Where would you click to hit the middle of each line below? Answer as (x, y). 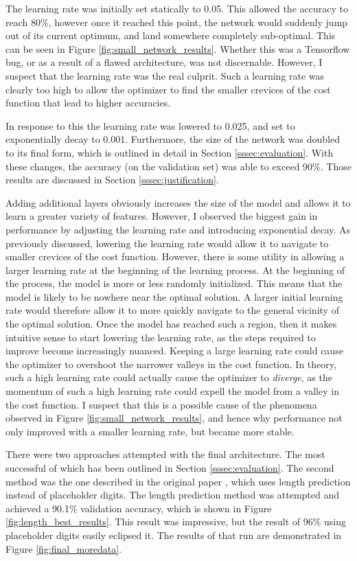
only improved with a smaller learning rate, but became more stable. (150, 431)
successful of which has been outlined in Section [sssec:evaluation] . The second (170, 468)
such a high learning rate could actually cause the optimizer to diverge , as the (169, 377)
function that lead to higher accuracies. (88, 103)
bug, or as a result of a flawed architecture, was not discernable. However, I (164, 62)
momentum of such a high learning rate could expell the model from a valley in (172, 391)
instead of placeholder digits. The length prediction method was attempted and (173, 495)
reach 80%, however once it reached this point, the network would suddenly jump (177, 22)
